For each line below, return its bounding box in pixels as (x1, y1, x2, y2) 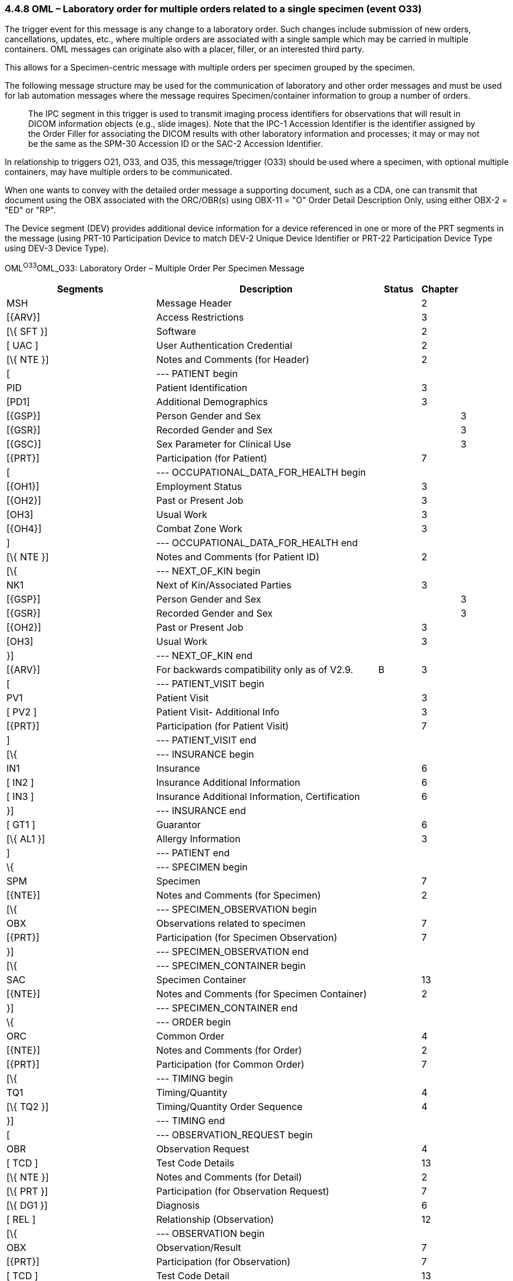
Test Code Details (156, 1157, 235, 1169)
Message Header (156, 297, 232, 310)
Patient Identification (156, 382, 248, 394)
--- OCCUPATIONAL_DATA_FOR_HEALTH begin (156, 466, 366, 479)
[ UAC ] (6, 339, 39, 352)
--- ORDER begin (156, 1016, 231, 1028)
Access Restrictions (156, 311, 244, 324)
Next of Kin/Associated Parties (156, 579, 292, 591)
